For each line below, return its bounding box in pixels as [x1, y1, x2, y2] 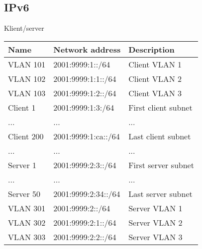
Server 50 [8, 187, 40, 199]
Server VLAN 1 [128, 202, 183, 214]
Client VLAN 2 [128, 72, 182, 84]
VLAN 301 [8, 202, 46, 214]
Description [128, 43, 175, 55]
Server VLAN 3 [128, 231, 183, 243]
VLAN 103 [8, 87, 46, 99]
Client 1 [8, 101, 36, 113]
